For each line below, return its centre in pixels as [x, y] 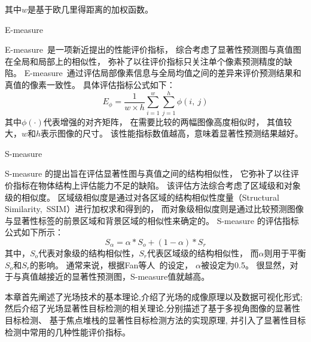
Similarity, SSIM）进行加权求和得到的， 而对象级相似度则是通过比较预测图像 [154, 209]
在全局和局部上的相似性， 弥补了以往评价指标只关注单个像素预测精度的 [144, 61]
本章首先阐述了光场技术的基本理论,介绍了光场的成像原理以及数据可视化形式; [154, 296]
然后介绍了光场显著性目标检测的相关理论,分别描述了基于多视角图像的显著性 [153, 308]
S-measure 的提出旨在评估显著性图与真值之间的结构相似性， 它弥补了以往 [148, 173]
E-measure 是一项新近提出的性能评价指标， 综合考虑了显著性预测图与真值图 [153, 49]
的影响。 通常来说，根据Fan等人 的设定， [111, 264]
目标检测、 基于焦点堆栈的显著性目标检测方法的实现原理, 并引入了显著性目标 [155, 320]
